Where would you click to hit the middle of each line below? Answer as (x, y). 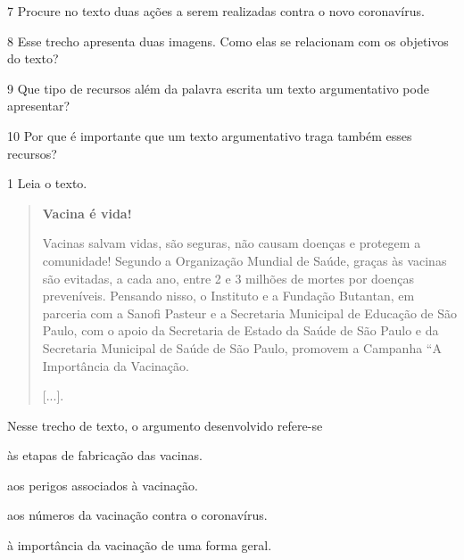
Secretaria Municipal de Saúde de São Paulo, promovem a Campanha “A (242, 347)
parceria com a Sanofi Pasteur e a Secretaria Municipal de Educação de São (250, 313)
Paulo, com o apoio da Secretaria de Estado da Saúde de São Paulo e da (240, 330)
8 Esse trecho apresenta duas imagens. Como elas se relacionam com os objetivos (228, 41)
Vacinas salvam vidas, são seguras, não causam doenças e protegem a (232, 243)
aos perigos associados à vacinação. (103, 485)
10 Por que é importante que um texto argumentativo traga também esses (210, 135)
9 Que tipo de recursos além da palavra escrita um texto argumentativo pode (218, 88)
